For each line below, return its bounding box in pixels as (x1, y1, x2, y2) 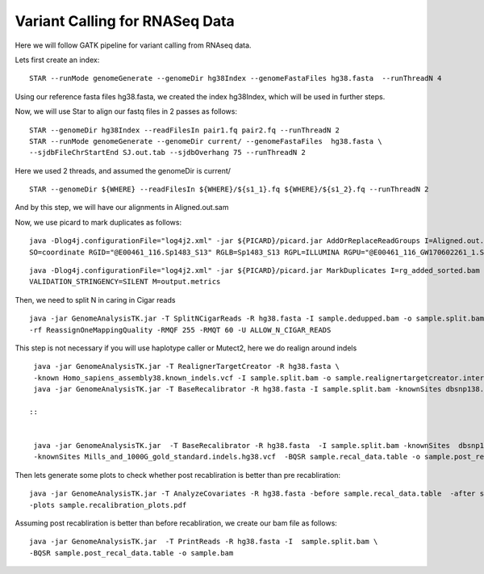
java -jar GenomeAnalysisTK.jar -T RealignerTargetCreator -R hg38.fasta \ (33, 362, 340, 371)
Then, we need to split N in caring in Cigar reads (15, 295, 176, 304)
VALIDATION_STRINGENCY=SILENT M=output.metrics (29, 277, 221, 287)
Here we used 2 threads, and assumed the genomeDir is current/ (15, 165, 232, 175)
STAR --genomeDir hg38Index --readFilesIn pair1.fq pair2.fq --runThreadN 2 (29, 125, 340, 135)
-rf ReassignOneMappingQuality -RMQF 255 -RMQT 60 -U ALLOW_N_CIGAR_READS (29, 325, 332, 334)
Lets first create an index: (15, 55, 100, 65)
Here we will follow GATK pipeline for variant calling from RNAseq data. (15, 40, 252, 50)
